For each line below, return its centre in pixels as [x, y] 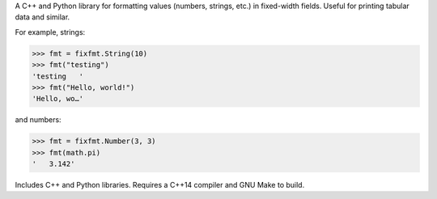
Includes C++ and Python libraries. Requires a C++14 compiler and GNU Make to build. [160, 185]
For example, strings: [50, 32]
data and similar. [42, 17]
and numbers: [38, 120]
